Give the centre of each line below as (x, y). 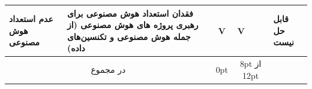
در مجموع (108, 69)
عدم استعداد (31, 19)
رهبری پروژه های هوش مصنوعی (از (133, 25)
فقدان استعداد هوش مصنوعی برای (130, 13)
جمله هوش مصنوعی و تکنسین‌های (129, 36)
